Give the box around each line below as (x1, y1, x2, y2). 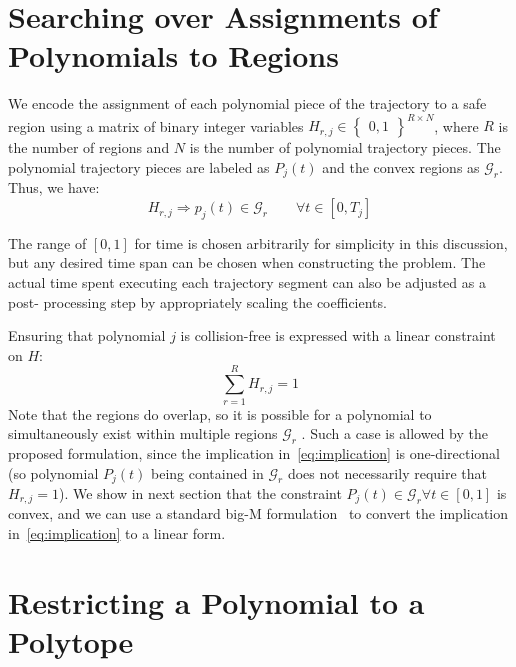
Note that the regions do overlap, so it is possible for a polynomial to (8, 403, 432, 424)
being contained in (151, 462, 264, 483)
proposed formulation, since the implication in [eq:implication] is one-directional (8, 442, 500, 463)
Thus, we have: (8, 177, 100, 198)
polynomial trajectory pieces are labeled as (8, 157, 270, 177)
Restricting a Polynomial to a (8, 581, 425, 622)
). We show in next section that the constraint (58, 482, 342, 503)
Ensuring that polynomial (8, 325, 166, 346)
